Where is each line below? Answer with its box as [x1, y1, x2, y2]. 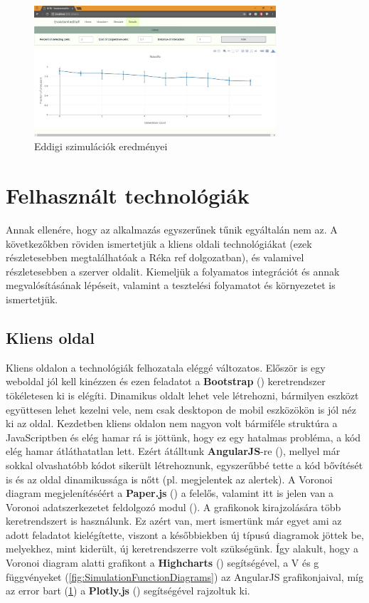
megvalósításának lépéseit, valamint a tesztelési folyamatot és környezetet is [6, 278, 336, 293]
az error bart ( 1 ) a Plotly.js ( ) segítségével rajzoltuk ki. [6, 583, 250, 598]
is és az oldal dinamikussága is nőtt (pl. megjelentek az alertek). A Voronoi [6, 471, 333, 486]
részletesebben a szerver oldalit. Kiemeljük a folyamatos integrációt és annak [6, 263, 340, 278]
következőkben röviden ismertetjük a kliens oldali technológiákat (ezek [6, 236, 312, 251]
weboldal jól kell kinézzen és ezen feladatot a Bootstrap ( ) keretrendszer [6, 374, 326, 389]
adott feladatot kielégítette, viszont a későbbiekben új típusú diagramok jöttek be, [6, 527, 364, 542]
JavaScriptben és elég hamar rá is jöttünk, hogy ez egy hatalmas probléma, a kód [6, 429, 361, 444]
